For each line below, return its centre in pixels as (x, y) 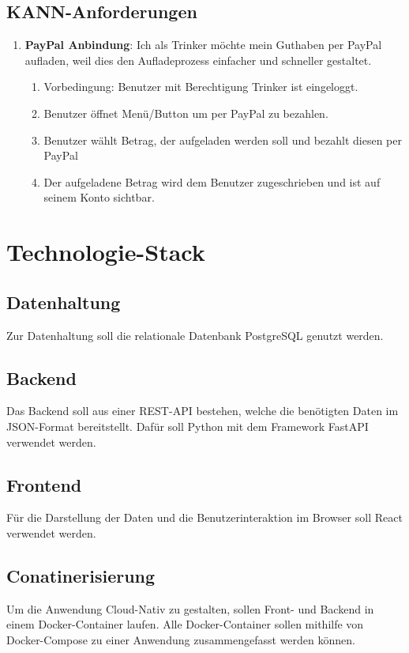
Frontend (44, 484)
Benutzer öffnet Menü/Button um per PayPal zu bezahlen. (186, 113)
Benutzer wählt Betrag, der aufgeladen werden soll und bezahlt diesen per (223, 140)
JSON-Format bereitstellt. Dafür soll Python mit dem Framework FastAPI (188, 426)
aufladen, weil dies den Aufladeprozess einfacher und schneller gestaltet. (198, 60)
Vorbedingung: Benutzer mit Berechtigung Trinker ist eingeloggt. (201, 87)
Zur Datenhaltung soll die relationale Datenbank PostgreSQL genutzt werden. (195, 335)
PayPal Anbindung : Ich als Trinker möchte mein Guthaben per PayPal (203, 45)
